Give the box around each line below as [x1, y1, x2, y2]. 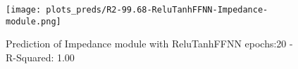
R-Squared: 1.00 [6, 49, 75, 64]
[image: [6, 5, 42, 15]
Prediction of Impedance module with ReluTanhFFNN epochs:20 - [6, 36, 293, 51]
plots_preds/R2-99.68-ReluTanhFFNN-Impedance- [46, 5, 268, 15]
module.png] [6, 16, 61, 26]
